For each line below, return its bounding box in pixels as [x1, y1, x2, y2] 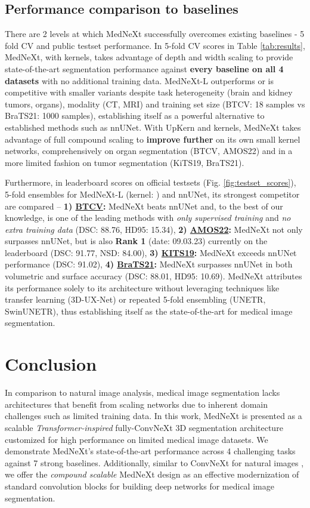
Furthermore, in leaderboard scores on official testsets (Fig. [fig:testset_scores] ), [5, 176, 296, 189]
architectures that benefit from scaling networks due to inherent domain [5, 398, 268, 410]
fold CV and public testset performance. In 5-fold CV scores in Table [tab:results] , [5, 39, 305, 51]
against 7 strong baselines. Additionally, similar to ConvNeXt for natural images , [5, 456, 304, 469]
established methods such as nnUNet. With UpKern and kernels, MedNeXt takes [5, 121, 301, 133]
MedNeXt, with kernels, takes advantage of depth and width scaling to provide [5, 51, 293, 63]
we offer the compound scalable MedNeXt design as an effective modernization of [5, 468, 299, 481]
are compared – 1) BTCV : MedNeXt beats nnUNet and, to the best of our [5, 199, 283, 212]
